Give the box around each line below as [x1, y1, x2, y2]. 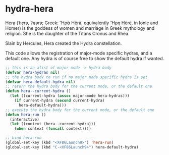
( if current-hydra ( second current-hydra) [14, 98, 105, 104]
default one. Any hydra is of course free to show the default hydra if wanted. [5, 55, 164, 61]
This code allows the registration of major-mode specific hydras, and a [5, 50, 152, 56]
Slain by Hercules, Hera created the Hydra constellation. [5, 40, 122, 46]
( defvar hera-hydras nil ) [5, 70, 60, 75]
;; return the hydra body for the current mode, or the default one [5, 84, 152, 89]
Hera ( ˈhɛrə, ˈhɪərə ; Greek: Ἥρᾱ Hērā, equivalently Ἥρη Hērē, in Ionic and [5, 20, 158, 26]
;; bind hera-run [5, 135, 42, 140]
